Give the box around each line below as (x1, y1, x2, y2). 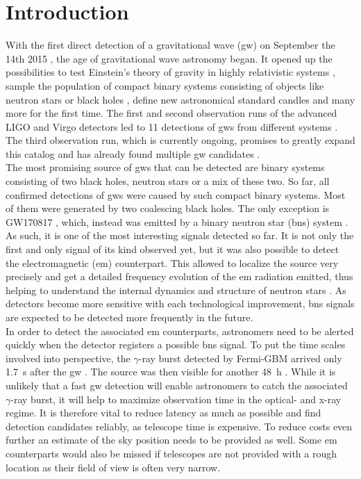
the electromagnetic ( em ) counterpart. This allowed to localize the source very (6, 255, 339, 270)
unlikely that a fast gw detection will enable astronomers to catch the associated (6, 377, 348, 392)
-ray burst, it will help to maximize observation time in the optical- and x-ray (10, 391, 342, 406)
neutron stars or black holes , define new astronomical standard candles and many (6, 92, 355, 106)
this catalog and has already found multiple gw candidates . (6, 146, 260, 161)
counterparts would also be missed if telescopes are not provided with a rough (6, 446, 337, 460)
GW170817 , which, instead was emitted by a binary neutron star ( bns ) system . (6, 214, 349, 229)
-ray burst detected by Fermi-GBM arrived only (138, 350, 342, 365)
